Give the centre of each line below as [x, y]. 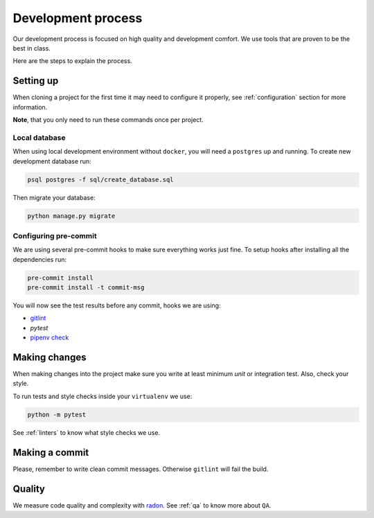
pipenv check [50, 338]
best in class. [32, 48]
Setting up [36, 81]
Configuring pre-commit [55, 235]
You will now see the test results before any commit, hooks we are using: [117, 305]
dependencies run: [40, 259]
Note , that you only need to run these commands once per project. [108, 120]
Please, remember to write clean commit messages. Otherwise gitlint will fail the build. [141, 469]
